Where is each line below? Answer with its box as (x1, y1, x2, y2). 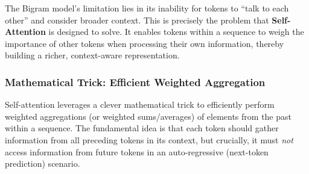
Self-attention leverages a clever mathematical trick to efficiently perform (5, 98, 275, 111)
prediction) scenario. (5, 157, 80, 170)
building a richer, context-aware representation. (5, 49, 180, 61)
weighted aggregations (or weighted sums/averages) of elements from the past (5, 110, 291, 122)
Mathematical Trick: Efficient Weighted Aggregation (5, 74, 266, 89)
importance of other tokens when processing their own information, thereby (5, 37, 284, 49)
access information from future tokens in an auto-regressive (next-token (5, 145, 269, 158)
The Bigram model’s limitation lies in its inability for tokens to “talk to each (5, 2, 289, 14)
